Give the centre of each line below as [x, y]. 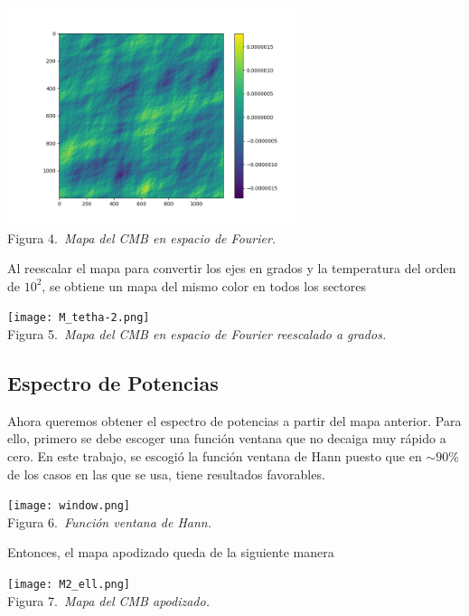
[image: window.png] [69, 506]
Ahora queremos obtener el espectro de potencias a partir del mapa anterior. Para [234, 420]
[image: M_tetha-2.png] [79, 318]
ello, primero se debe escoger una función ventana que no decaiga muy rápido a [227, 438]
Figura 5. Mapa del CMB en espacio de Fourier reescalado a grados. [197, 333]
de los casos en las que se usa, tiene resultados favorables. [166, 474]
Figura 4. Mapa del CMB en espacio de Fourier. [142, 237]
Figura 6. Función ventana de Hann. [110, 521]
